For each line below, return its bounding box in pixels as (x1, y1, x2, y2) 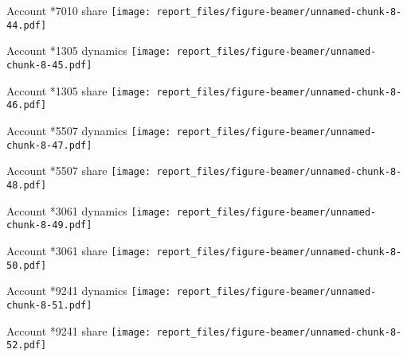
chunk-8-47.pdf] (6, 139, 92, 151)
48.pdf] (6, 179, 47, 191)
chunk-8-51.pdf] (6, 299, 92, 311)
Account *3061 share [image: (6, 242, 151, 258)
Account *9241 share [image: (6, 322, 151, 339)
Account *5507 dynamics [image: (6, 122, 171, 138)
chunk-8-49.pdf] (6, 219, 92, 231)
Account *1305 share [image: (6, 82, 151, 99)
